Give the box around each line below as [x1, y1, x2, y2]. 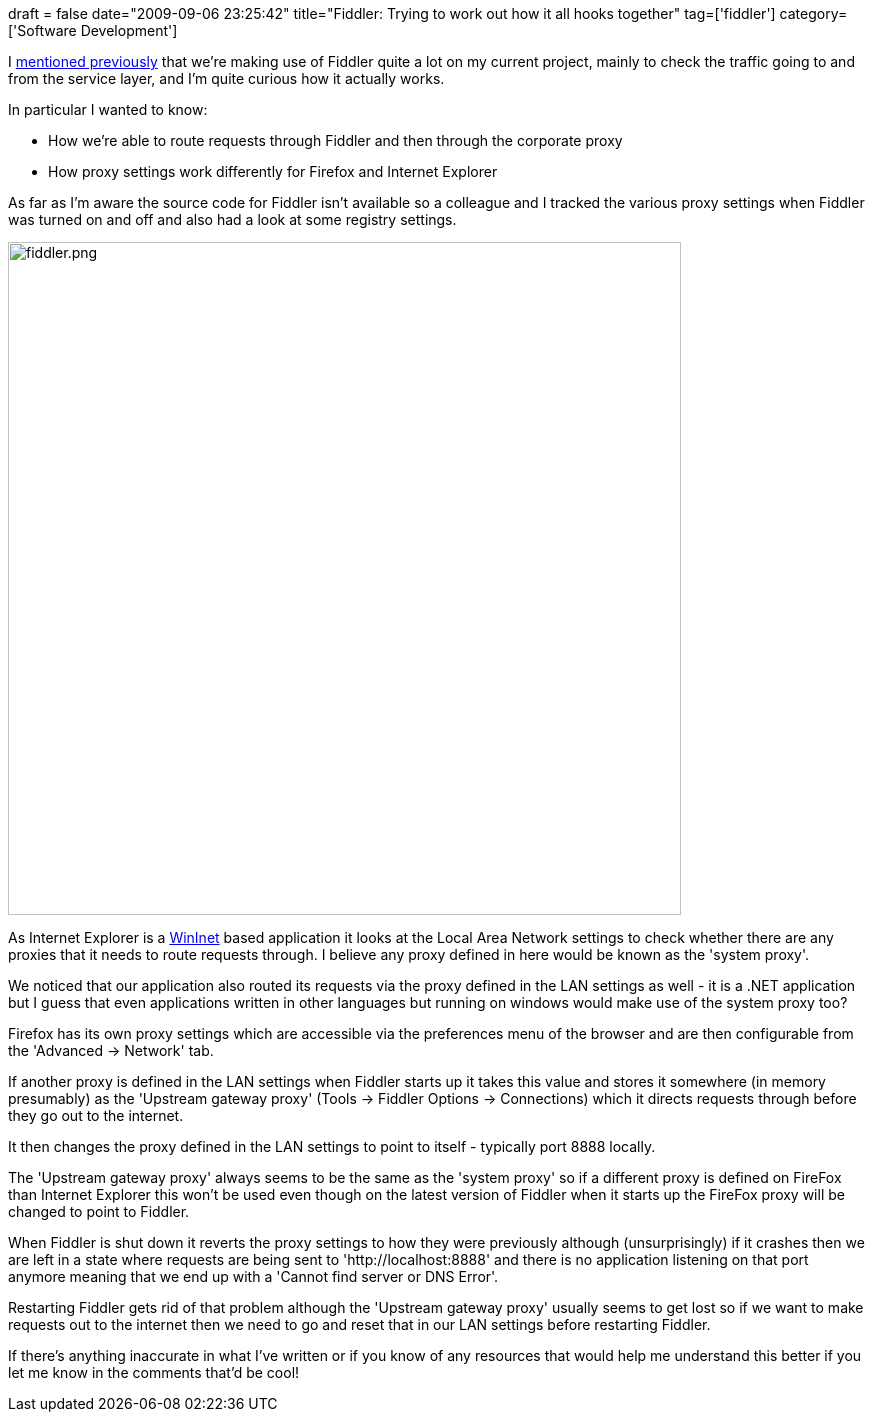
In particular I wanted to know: [8, 101, 208, 118]
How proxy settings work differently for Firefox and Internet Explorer [48, 163, 498, 180]
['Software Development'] [8, 22, 178, 39]
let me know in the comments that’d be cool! [8, 1364, 300, 1381]
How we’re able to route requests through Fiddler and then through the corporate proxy [48, 132, 623, 149]
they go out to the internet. [8, 1107, 184, 1124]
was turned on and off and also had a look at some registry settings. [8, 211, 457, 228]
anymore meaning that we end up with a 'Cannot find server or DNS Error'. [8, 1268, 499, 1285]
